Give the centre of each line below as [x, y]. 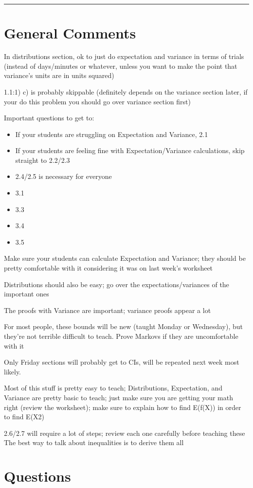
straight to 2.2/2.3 [43, 160]
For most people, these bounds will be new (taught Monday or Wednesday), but [124, 326]
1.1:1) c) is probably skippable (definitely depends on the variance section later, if [126, 91]
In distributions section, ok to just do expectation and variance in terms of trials [124, 56]
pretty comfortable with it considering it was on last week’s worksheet [108, 268]
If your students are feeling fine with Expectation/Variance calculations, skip [130, 150]
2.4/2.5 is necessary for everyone [63, 176]
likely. [13, 371]
